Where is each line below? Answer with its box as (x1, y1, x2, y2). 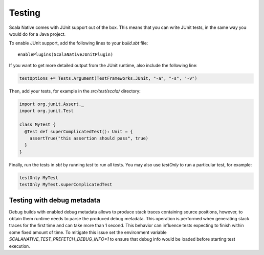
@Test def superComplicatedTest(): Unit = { (24, 129, 133, 134)
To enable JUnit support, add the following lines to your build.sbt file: (9, 40, 148, 46)
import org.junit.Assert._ (19, 101, 84, 107)
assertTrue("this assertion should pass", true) (29, 136, 149, 141)
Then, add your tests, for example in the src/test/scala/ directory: (9, 88, 141, 94)
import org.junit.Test (19, 108, 74, 114)
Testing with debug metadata (9, 196, 101, 204)
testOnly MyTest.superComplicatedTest (19, 182, 112, 187)
